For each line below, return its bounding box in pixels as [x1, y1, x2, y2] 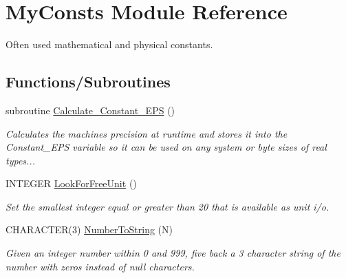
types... [6, 153, 35, 167]
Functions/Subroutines [6, 71, 171, 92]
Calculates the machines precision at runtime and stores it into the [6, 126, 288, 140]
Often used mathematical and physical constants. [6, 37, 213, 52]
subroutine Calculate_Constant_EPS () [6, 103, 175, 117]
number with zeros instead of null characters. [6, 259, 195, 273]
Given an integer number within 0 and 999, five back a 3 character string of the [6, 246, 340, 260]
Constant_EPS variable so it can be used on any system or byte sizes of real [6, 140, 327, 154]
